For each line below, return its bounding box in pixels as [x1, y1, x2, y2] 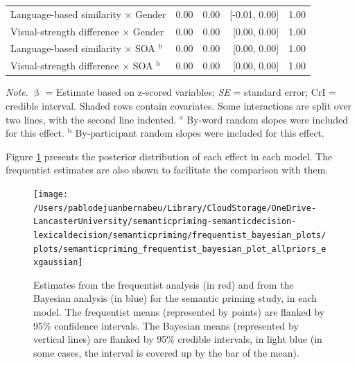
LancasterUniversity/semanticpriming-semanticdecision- [33, 217, 297, 227]
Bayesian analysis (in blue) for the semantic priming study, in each [33, 291, 317, 305]
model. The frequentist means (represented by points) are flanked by [33, 305, 325, 319]
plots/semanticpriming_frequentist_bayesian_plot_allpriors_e [33, 244, 326, 254]
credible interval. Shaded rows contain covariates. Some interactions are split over [6, 98, 352, 112]
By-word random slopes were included [186, 112, 348, 126]
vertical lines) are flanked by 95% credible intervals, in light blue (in [33, 332, 322, 346]
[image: [33, 189, 69, 199]
